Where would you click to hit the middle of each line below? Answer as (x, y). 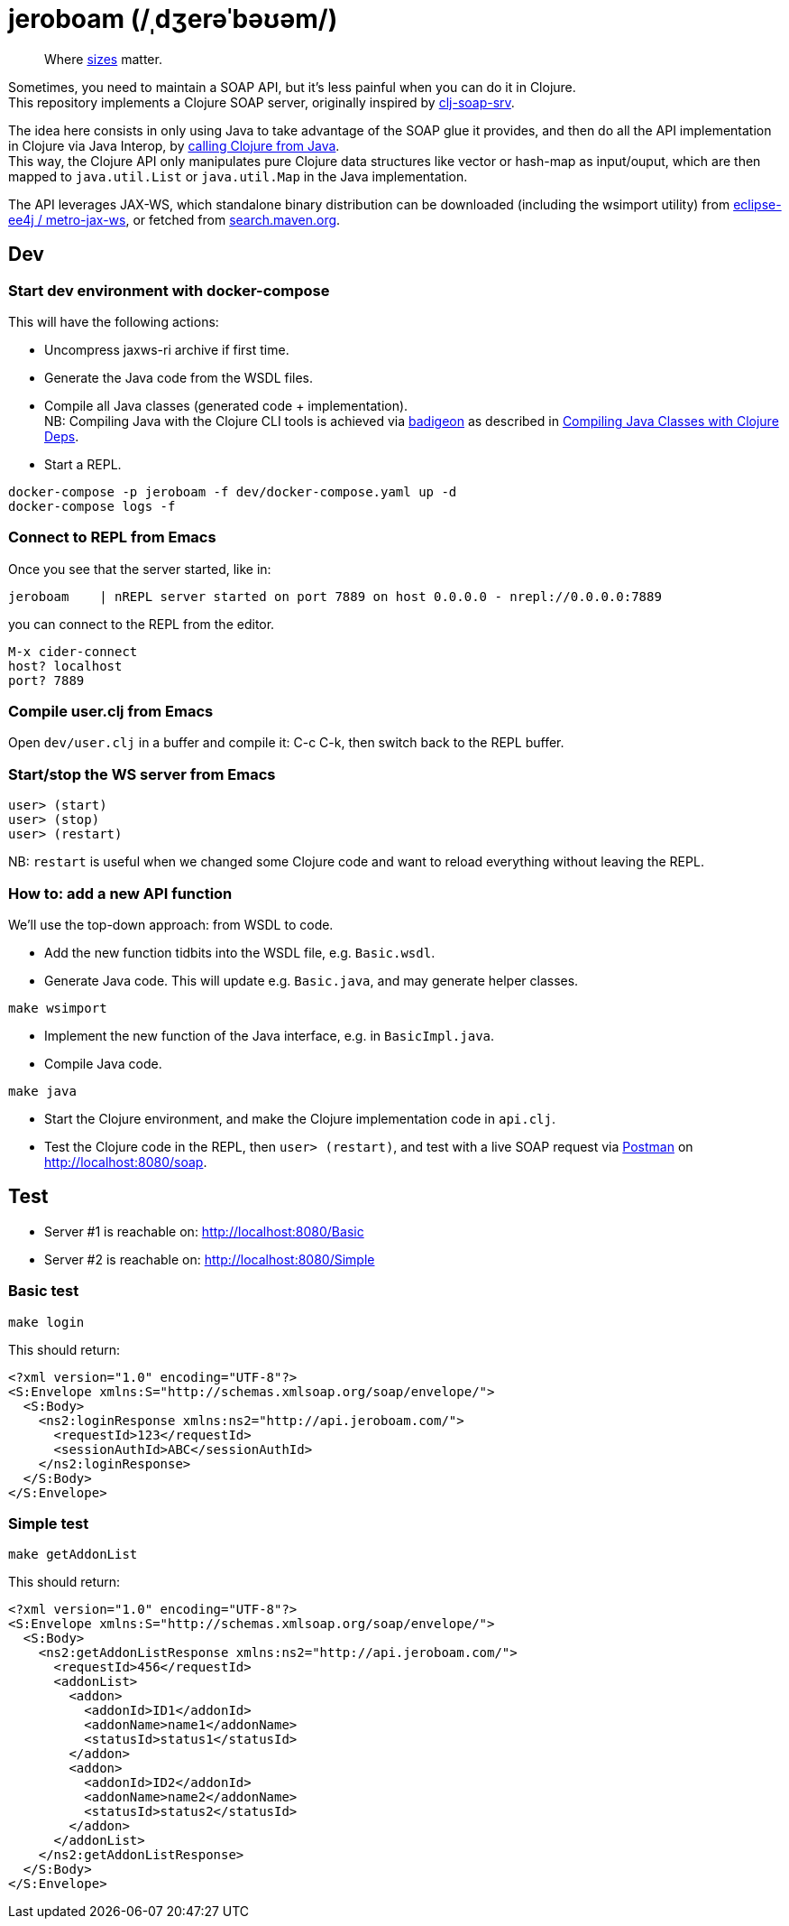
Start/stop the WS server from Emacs (142, 774)
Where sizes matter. (103, 59)
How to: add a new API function (120, 893)
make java (42, 1091)
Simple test (49, 1523)
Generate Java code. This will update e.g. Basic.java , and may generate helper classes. (312, 980)
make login (46, 1322)
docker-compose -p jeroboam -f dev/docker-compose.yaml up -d (233, 491)
